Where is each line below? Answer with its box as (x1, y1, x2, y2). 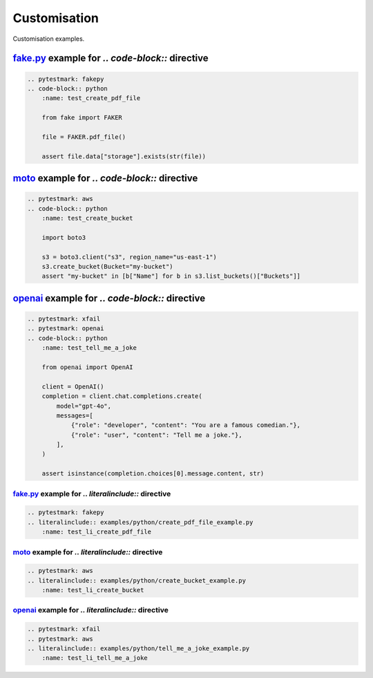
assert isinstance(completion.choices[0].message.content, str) (41, 470, 265, 478)
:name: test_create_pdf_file (41, 94, 141, 102)
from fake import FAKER (41, 114, 122, 122)
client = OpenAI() (41, 382, 104, 390)
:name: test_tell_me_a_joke (41, 344, 137, 352)
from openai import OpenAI (41, 363, 134, 371)
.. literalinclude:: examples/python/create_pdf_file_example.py (27, 518, 254, 526)
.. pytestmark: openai (27, 325, 104, 332)
